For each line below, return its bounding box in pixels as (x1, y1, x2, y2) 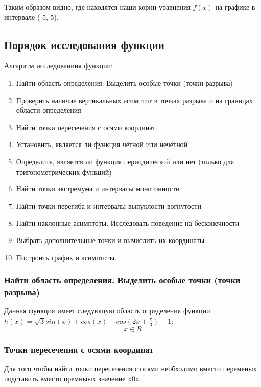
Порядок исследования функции (4, 36, 164, 52)
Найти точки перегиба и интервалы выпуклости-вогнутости (16, 200, 201, 211)
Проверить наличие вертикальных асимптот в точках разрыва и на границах (16, 94, 253, 105)
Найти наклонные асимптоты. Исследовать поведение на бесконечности (16, 217, 240, 228)
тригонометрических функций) (16, 166, 112, 177)
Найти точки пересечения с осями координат (16, 122, 156, 132)
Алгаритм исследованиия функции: (4, 60, 113, 71)
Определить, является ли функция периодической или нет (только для (16, 156, 234, 166)
